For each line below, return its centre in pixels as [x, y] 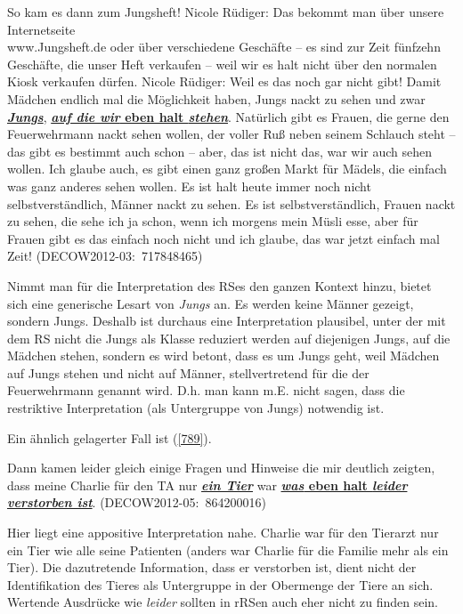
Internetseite [41, 29]
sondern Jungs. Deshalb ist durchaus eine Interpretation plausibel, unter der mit [227, 321]
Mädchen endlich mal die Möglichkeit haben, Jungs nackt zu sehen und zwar [216, 98]
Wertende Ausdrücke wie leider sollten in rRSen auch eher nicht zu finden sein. [223, 602]
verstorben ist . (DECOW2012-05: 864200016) [137, 502]
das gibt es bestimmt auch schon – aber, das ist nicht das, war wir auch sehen [220, 151]
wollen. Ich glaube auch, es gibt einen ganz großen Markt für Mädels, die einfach [227, 169]
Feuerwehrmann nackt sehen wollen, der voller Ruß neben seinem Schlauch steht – [231, 134]
